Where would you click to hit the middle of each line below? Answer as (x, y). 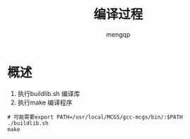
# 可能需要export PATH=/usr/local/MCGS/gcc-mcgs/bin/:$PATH (95, 117)
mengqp (118, 34)
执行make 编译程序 (45, 102)
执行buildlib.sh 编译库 (49, 93)
